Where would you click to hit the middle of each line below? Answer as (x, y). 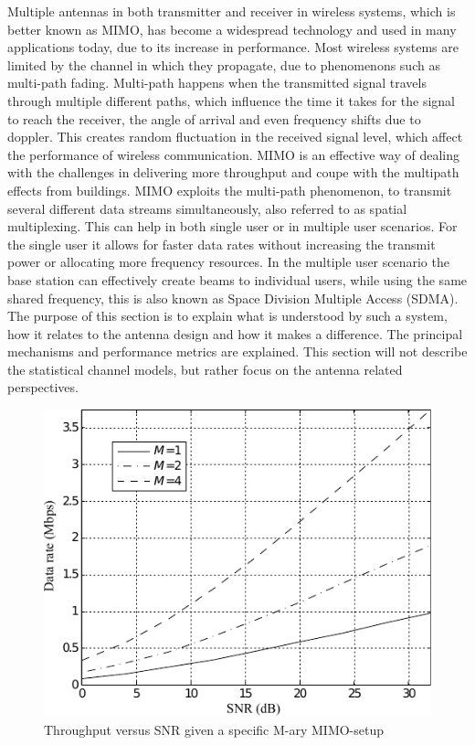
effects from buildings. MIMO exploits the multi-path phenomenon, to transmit (230, 190)
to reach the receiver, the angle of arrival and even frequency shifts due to (214, 118)
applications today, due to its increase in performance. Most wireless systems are (233, 47)
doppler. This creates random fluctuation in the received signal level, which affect (235, 137)
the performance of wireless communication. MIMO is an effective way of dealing (233, 154)
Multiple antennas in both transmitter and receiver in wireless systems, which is (232, 11)
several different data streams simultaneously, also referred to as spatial (207, 208)
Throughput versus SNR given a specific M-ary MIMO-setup (214, 729)
